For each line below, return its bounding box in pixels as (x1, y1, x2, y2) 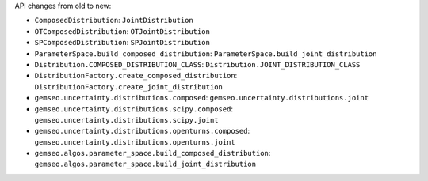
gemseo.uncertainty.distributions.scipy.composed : (34, 104, 234, 114)
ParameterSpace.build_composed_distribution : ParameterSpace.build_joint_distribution (34, 48, 377, 58)
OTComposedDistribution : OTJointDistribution (34, 26, 210, 36)
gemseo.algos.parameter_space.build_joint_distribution (34, 160, 257, 169)
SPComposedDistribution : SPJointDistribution (34, 38, 210, 47)
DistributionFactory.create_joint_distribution (34, 82, 224, 91)
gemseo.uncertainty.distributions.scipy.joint (34, 115, 219, 124)
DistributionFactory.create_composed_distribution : (34, 71, 238, 81)
